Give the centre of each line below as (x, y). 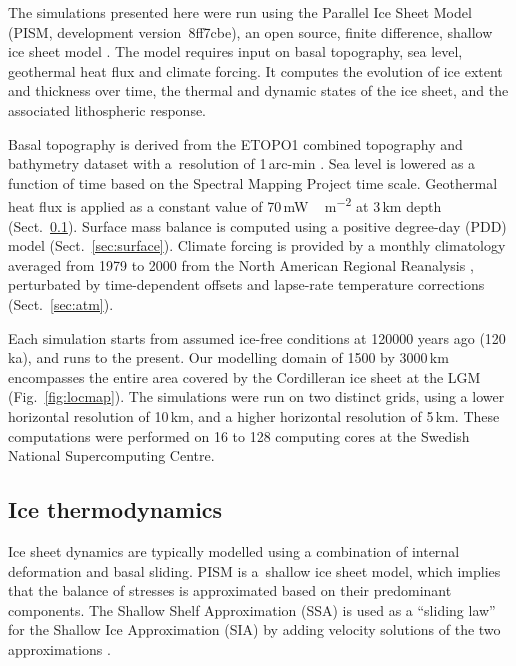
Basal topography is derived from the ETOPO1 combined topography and (235, 143)
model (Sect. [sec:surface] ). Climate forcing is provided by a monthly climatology (257, 245)
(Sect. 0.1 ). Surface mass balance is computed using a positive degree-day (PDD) (257, 225)
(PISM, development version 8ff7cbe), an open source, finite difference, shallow (250, 31)
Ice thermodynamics (115, 509)
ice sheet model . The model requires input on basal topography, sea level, (235, 51)
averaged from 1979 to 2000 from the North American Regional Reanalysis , (241, 264)
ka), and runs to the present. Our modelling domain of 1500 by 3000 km (228, 357)
